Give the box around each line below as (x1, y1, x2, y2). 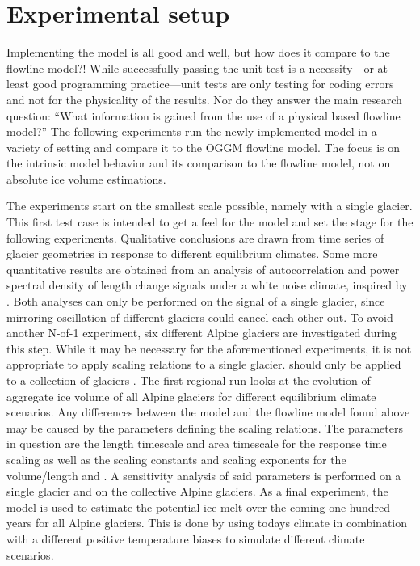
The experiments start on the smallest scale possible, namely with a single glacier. (6, 197, 413, 214)
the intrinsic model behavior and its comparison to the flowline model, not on (6, 154, 391, 171)
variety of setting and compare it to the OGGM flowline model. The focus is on (6, 138, 400, 155)
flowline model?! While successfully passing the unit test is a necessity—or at (6, 59, 388, 76)
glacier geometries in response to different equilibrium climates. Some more (6, 245, 378, 262)
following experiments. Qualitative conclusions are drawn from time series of (6, 229, 384, 246)
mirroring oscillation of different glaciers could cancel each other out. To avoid (6, 308, 393, 325)
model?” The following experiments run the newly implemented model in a (6, 123, 377, 140)
